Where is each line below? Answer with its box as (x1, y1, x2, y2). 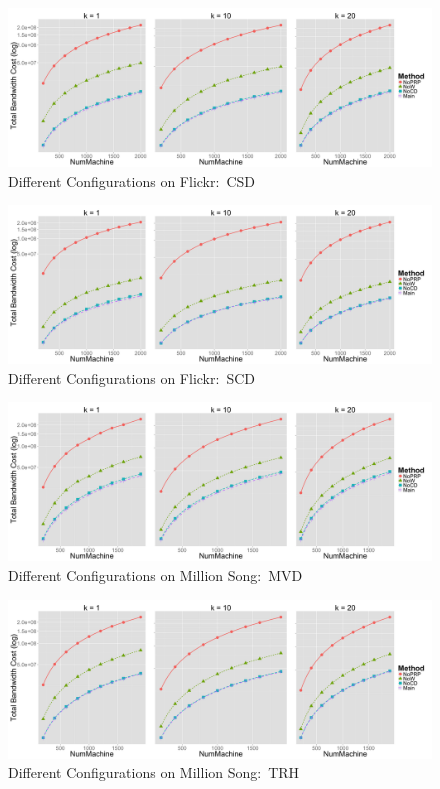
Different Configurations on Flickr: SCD (8, 367, 255, 388)
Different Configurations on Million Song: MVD (8, 564, 303, 585)
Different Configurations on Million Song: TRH (8, 762, 300, 783)
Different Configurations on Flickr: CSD (8, 170, 255, 191)
